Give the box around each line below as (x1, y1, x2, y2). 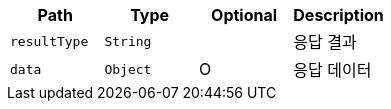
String (104, 33, 152, 49)
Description (293, 5, 384, 25)
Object (104, 61, 152, 77)
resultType (10, 33, 89, 49)
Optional (211, 5, 278, 25)
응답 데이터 (293, 60, 372, 80)
